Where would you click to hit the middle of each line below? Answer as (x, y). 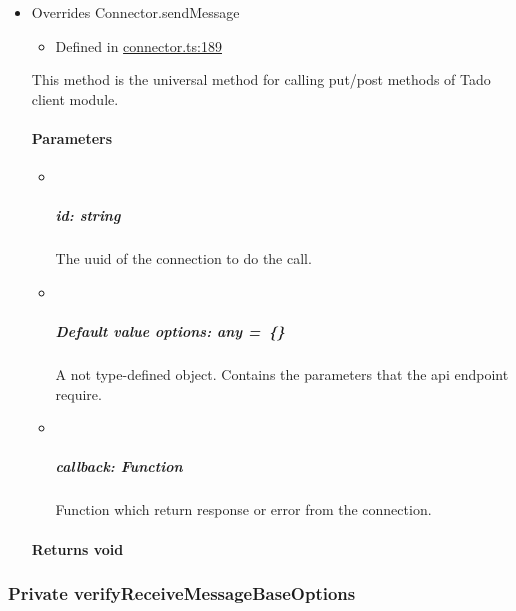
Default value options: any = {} (170, 331)
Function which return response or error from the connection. (243, 509)
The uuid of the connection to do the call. (183, 258)
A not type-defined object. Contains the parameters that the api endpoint (282, 374)
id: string (88, 215)
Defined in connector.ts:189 (138, 45)
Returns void (77, 548)
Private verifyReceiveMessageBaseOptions (182, 593)
